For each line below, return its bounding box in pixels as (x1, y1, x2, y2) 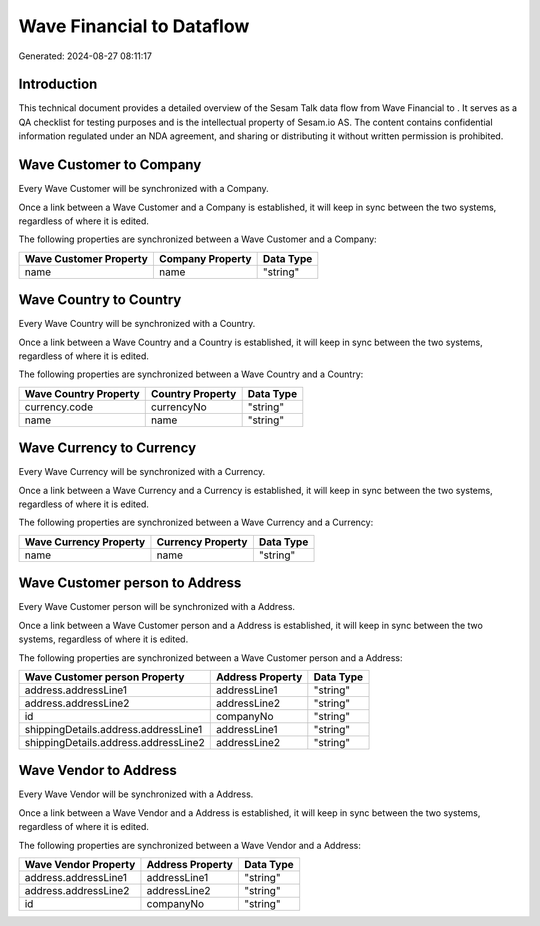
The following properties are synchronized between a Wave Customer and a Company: (18, 233, 377, 245)
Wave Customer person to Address (18, 575, 242, 592)
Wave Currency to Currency (18, 440, 197, 457)
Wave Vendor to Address (18, 762, 177, 779)
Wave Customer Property (24, 251, 149, 265)
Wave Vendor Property (24, 858, 136, 872)
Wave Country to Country (18, 291, 182, 309)
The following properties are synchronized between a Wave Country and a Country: (18, 368, 364, 380)
